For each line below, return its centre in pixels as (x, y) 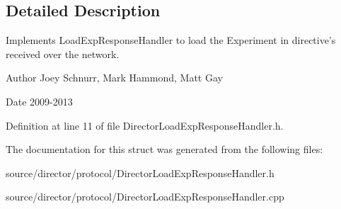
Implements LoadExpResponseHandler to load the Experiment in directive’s (171, 40)
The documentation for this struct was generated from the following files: (164, 149)
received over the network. (63, 53)
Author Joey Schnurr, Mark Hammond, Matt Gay (114, 78)
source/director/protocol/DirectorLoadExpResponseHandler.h (140, 173)
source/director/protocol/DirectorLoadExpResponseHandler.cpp (145, 197)
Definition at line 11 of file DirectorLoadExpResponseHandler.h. (145, 125)
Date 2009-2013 (39, 101)
